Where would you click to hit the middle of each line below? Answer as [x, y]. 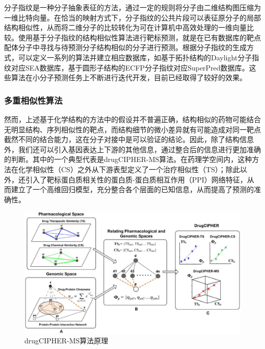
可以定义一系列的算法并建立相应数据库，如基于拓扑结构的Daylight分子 [135, 57]
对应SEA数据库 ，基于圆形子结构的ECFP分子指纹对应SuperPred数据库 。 [130, 67]
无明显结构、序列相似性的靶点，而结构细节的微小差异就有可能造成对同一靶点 [132, 129]
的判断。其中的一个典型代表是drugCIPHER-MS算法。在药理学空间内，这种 [128, 159]
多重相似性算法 [33, 100]
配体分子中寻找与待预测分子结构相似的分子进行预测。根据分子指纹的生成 [125, 47]
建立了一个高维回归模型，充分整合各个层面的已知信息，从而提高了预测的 [132, 189]
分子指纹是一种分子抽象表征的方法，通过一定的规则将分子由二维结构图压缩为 [132, 7]
